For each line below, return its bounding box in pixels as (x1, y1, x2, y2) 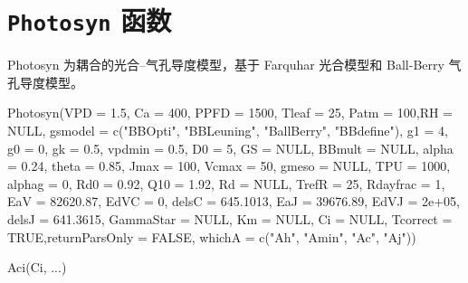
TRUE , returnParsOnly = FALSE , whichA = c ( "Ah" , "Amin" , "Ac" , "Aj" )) (7, 227, 416, 246)
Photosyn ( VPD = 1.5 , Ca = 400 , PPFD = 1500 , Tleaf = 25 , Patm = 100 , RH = (7, 103, 454, 122)
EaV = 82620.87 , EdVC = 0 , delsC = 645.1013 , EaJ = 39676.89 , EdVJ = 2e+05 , (7, 192, 460, 211)
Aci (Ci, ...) (7, 258, 67, 277)
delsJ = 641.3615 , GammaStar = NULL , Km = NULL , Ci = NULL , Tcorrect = (7, 210, 453, 228)
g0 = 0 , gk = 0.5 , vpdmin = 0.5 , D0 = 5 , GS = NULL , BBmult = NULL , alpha (7, 138, 454, 157)
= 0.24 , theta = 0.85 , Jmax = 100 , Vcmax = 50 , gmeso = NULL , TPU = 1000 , (7, 156, 451, 175)
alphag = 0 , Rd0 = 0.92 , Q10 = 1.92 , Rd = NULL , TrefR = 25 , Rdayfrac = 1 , (7, 174, 445, 193)
